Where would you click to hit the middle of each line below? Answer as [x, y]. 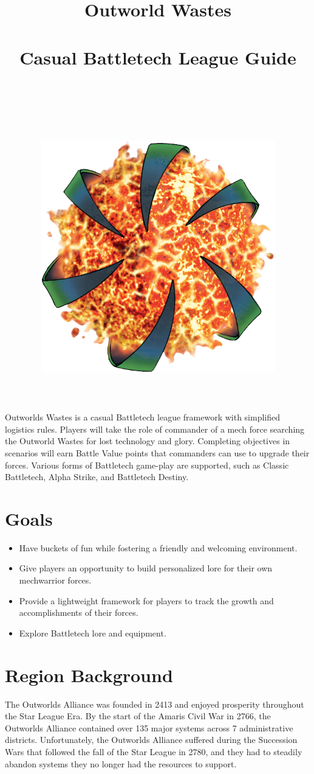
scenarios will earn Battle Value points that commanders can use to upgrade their [157, 452]
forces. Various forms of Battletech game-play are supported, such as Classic [147, 465]
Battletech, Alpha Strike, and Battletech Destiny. [97, 477]
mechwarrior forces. [55, 580]
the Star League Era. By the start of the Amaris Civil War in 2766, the [138, 716]
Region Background [89, 675]
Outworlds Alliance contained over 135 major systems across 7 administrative [149, 727]
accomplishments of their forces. [79, 612]
